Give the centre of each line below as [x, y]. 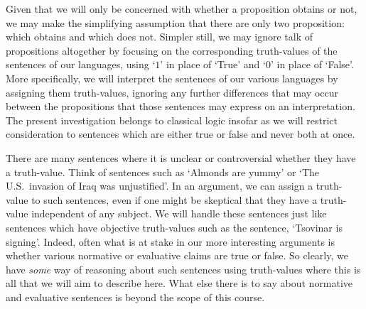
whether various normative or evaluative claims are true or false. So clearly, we [177, 255]
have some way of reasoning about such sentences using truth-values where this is [183, 269]
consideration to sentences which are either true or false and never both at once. [181, 134]
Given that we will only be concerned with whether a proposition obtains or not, [182, 9]
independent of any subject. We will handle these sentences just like [179, 213]
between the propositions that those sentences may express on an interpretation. [181, 106]
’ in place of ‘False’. [312, 64]
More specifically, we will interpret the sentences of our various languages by [172, 78]
